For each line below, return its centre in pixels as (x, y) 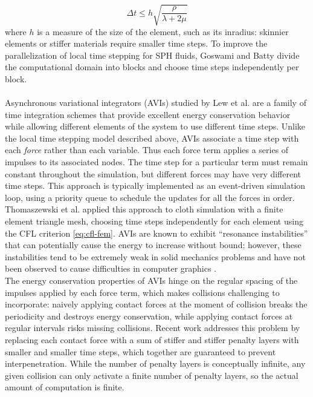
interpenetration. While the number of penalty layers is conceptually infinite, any (155, 363)
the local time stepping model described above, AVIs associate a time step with (152, 138)
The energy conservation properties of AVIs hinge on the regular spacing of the (151, 281)
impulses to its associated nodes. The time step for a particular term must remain (156, 162)
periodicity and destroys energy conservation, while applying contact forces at (149, 316)
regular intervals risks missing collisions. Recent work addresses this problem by (153, 328)
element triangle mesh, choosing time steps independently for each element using (154, 221)
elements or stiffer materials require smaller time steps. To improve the (136, 43)
